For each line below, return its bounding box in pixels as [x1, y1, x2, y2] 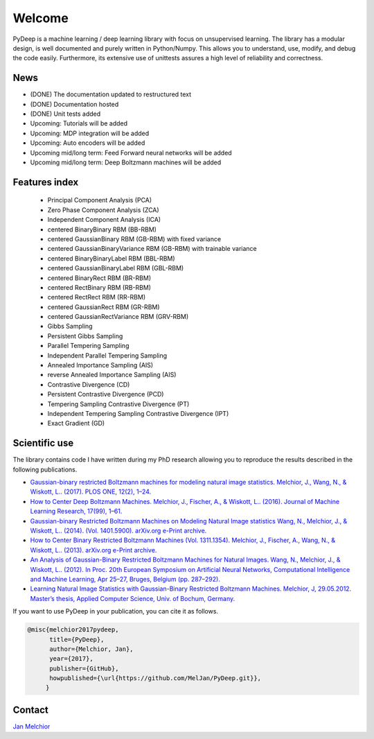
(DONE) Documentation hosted [30, 100, 119, 108]
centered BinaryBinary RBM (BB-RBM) [47, 225, 157, 234]
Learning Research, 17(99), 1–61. [30, 507, 123, 516]
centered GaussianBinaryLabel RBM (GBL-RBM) [47, 264, 184, 272]
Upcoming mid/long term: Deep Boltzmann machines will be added [30, 158, 222, 166]
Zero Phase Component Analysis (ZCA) [47, 205, 159, 214]
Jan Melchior [12, 722, 51, 731]
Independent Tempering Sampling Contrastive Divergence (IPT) [47, 409, 229, 417]
